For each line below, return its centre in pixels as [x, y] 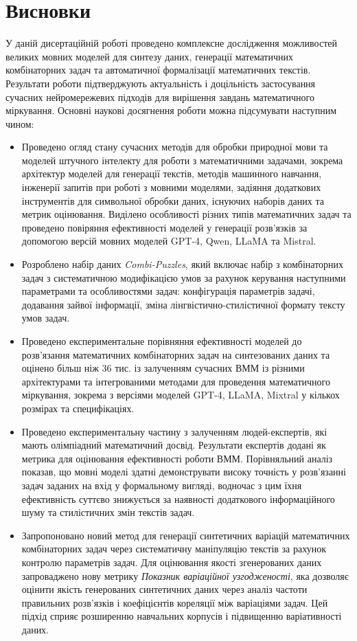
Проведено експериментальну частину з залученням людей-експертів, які [174, 431]
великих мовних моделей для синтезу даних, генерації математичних [149, 56]
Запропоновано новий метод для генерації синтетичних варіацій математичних [186, 535]
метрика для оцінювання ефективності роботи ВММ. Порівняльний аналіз [177, 458]
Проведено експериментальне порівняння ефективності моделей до [162, 341]
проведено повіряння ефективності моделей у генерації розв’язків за [164, 227]
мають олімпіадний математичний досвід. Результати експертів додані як [174, 445]
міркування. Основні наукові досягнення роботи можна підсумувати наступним [171, 110]
